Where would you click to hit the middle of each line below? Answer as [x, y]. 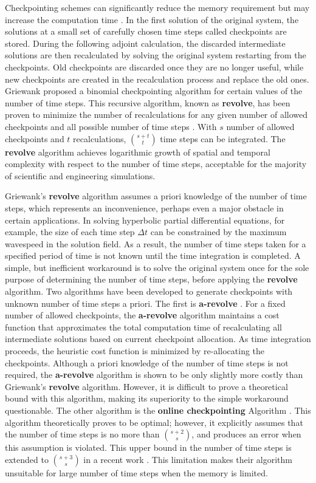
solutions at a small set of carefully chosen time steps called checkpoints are [146, 31]
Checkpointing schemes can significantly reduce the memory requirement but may [157, 7]
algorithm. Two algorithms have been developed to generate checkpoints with [149, 291]
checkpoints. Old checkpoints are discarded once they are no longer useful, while [154, 67]
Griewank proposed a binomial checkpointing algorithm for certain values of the [154, 91]
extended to [27, 459]
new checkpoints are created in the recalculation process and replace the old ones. [157, 79]
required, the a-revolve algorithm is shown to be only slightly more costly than [154, 375]
